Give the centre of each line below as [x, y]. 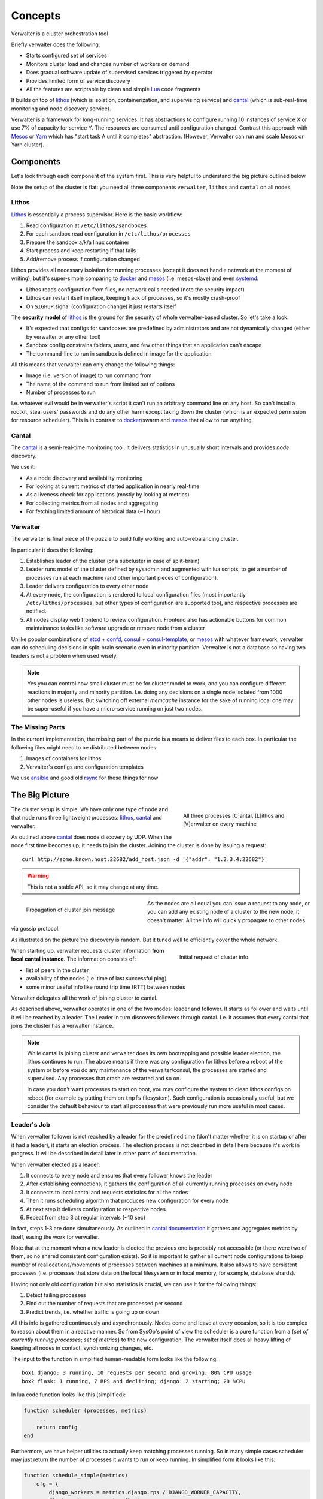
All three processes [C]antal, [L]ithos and [234, 815]
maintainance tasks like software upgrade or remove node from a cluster [116, 628]
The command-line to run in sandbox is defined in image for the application [119, 353]
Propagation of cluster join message [71, 910]
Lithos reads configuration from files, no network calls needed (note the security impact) [135, 289]
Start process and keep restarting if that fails [81, 251]
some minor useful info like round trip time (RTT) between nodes [106, 987]
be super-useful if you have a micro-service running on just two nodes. [115, 709]
